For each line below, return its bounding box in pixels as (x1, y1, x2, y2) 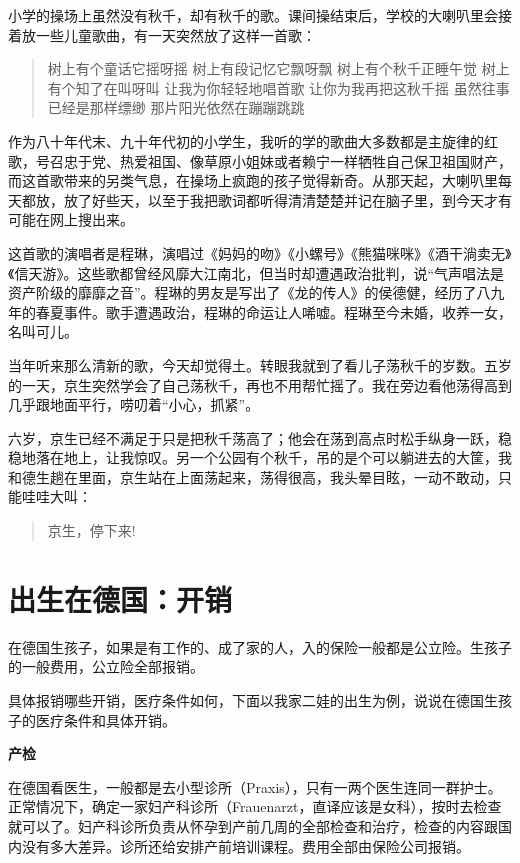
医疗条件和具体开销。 (35, 709, 176, 730)
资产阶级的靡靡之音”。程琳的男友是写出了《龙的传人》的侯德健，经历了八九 (8, 282, 505, 303)
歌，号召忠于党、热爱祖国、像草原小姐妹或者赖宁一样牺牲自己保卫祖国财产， (8, 150, 512, 171)
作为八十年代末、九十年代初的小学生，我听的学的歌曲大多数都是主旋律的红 (8, 130, 498, 151)
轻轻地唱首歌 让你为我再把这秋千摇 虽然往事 (220, 77, 510, 98)
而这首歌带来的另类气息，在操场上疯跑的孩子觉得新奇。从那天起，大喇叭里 (8, 170, 498, 191)
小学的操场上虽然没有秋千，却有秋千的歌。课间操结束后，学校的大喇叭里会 (8, 5, 498, 25)
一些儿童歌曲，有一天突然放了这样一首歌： (35, 24, 316, 45)
